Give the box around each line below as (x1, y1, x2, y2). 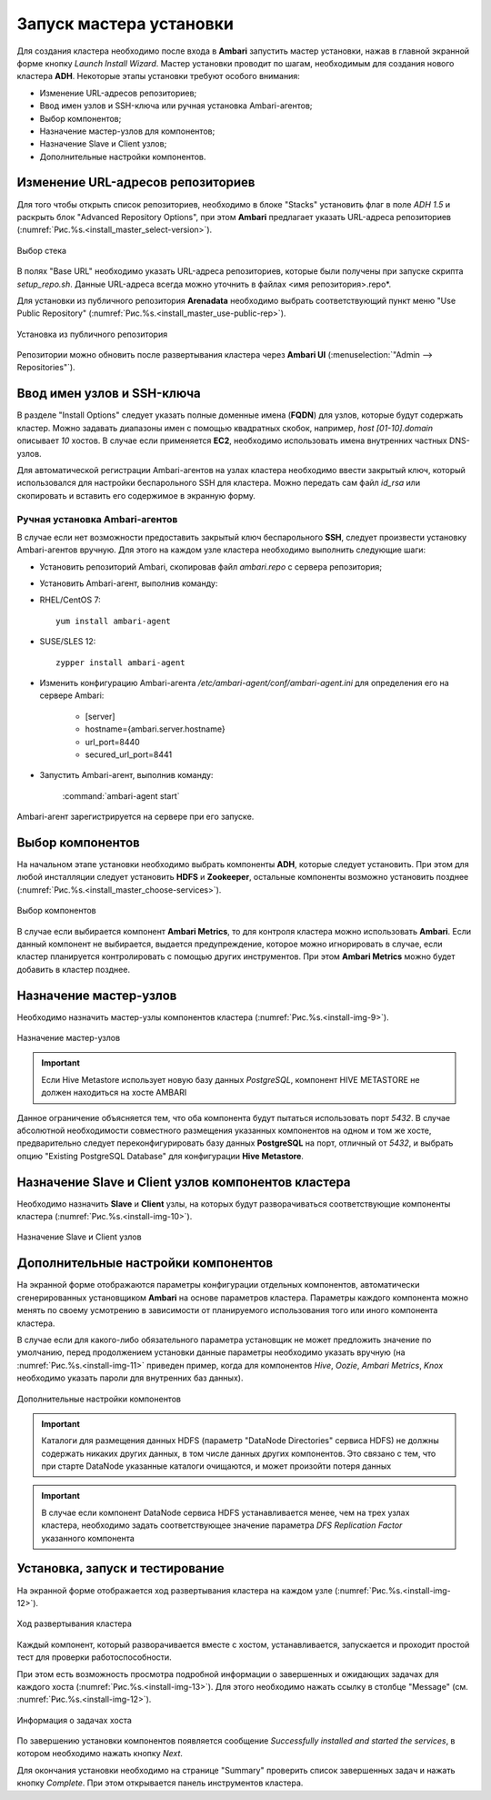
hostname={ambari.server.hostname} (85, 723, 226, 734)
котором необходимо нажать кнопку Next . (16, 1748, 184, 1759)
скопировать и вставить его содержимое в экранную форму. (16, 490, 256, 501)
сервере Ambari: (39, 690, 105, 701)
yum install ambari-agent (55, 615, 172, 626)
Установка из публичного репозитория (16, 329, 168, 339)
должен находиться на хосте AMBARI (41, 1087, 187, 1098)
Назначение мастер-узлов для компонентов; (39, 126, 215, 137)
